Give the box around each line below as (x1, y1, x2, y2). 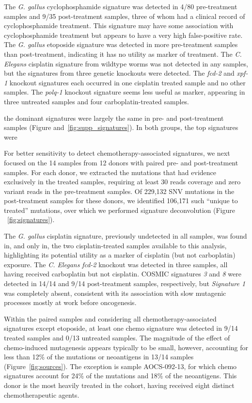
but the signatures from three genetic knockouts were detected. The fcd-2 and (4, 68, 235, 78)
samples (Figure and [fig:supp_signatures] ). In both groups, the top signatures (4, 122, 238, 132)
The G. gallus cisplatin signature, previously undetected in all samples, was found (4, 231, 247, 241)
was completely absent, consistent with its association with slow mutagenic (4, 288, 226, 298)
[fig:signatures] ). (7, 214, 55, 225)
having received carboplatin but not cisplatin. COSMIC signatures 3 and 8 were (4, 269, 241, 279)
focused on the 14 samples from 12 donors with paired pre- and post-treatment (4, 157, 238, 167)
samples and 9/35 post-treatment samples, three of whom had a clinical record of (4, 11, 245, 21)
